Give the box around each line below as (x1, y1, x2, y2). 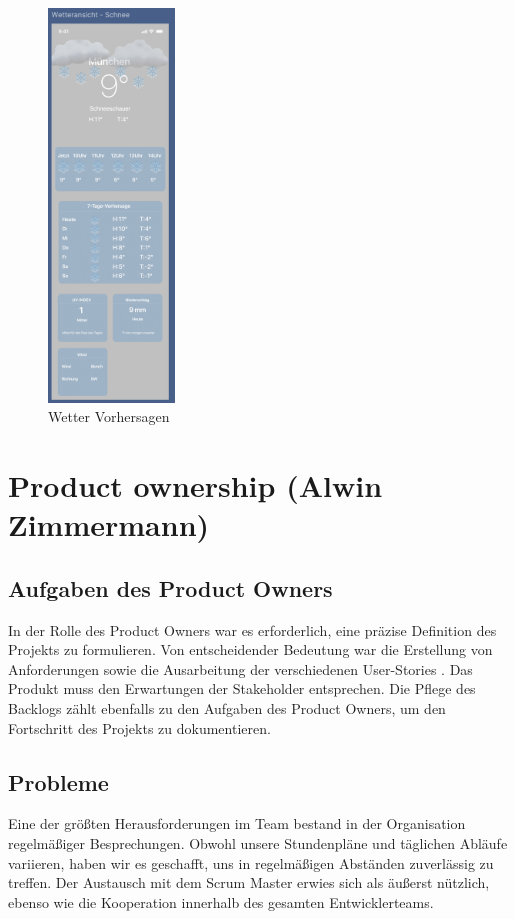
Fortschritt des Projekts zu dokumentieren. (8, 717, 271, 738)
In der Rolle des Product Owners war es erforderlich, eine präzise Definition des (8, 619, 497, 640)
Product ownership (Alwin (8, 465, 383, 506)
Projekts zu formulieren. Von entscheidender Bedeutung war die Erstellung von (8, 639, 493, 660)
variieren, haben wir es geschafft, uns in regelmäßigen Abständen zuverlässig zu (8, 852, 494, 873)
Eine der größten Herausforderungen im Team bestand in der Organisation (8, 813, 466, 834)
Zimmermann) (8, 504, 210, 545)
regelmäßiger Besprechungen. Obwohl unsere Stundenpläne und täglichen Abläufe (8, 832, 508, 853)
